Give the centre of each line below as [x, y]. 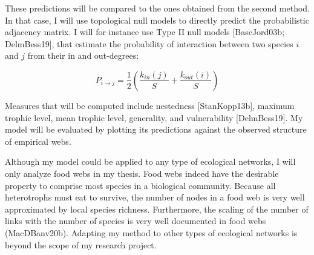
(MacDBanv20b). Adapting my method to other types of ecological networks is [151, 232]
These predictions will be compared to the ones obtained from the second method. [158, 8]
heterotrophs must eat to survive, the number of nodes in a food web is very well [155, 197]
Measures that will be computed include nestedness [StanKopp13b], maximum [150, 105]
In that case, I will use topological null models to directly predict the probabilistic [157, 20]
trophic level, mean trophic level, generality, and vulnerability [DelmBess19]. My [154, 117]
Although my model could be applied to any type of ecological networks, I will [150, 161]
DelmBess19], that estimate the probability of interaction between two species [149, 43]
